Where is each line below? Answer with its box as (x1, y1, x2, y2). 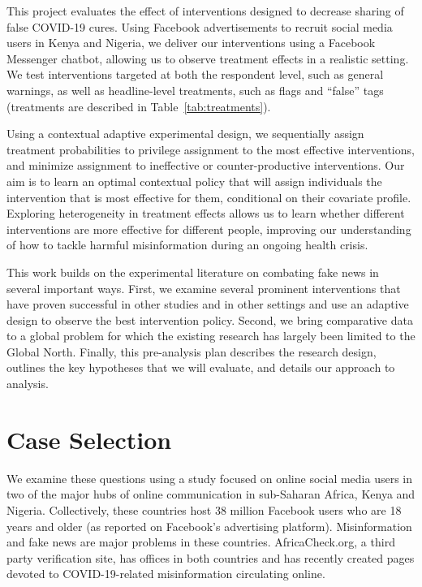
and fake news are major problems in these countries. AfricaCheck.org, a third (6, 533, 395, 550)
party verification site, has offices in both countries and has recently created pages (6, 549, 415, 566)
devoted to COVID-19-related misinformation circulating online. (6, 565, 325, 582)
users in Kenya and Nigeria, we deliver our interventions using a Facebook (6, 34, 376, 51)
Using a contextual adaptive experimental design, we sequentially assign (6, 125, 364, 142)
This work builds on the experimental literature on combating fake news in (6, 263, 379, 280)
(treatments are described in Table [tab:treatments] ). (6, 97, 271, 114)
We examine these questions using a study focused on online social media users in (6, 469, 413, 486)
